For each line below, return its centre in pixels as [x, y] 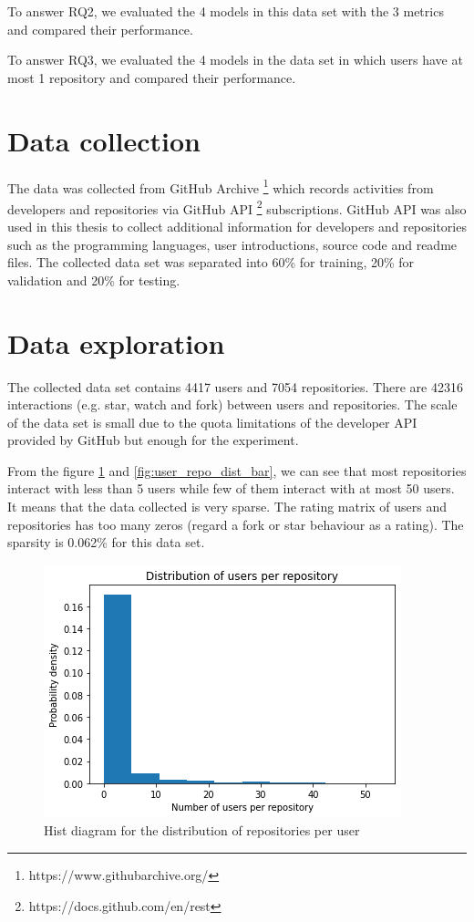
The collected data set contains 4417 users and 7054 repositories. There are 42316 [235, 386]
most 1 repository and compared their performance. [152, 77]
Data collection [104, 140]
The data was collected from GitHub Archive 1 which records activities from [221, 186]
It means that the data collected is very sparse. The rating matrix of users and [227, 507]
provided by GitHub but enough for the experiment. [153, 440]
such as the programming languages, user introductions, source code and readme [232, 244]
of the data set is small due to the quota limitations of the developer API [212, 422]
